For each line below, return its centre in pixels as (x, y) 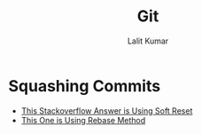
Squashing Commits (85, 86)
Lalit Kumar (148, 41)
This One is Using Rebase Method (83, 120)
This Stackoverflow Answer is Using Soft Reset (107, 110)
